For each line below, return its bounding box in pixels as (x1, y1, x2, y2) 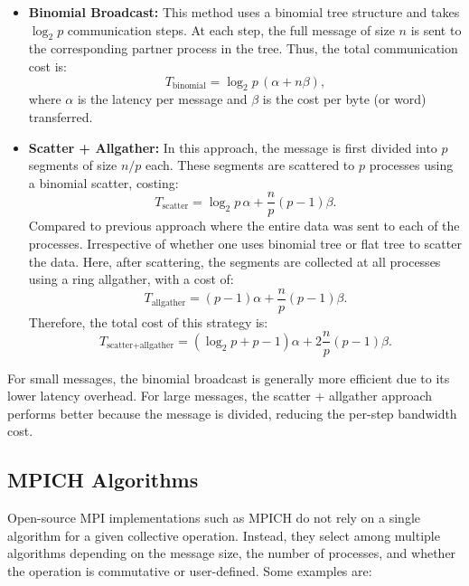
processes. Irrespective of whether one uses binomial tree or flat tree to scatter (28, 234, 462, 252)
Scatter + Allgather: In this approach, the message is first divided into (28, 137, 437, 156)
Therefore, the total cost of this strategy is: (28, 312, 268, 331)
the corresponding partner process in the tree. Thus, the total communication (28, 39, 458, 58)
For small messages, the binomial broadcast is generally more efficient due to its (7, 368, 450, 387)
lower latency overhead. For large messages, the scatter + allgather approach (7, 386, 433, 405)
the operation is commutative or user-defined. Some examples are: (7, 561, 372, 580)
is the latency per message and (77, 90, 248, 109)
